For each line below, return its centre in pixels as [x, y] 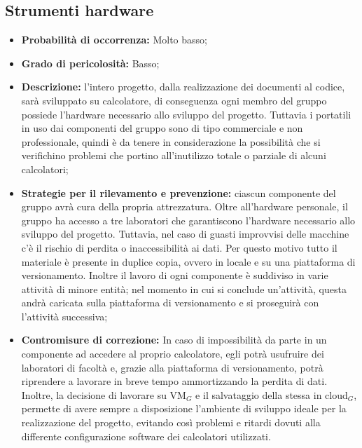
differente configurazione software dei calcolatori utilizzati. [146, 436]
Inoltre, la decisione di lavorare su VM [104, 394]
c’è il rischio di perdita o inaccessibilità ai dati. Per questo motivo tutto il [179, 247]
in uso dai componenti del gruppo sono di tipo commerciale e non [162, 128]
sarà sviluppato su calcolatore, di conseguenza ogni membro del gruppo [174, 100]
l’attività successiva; [64, 316]
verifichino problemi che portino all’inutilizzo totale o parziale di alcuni [174, 155]
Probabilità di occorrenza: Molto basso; [114, 40]
